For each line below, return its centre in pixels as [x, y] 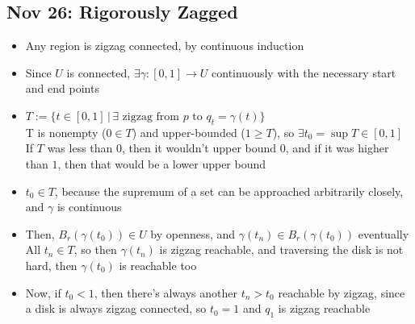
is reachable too [158, 265]
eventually [384, 233]
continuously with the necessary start [304, 72]
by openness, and [193, 233]
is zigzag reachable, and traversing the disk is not [281, 249]
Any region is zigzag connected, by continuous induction [165, 46]
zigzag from [151, 116]
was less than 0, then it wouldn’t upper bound [162, 148]
